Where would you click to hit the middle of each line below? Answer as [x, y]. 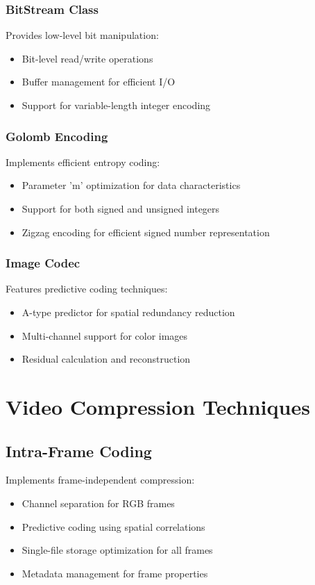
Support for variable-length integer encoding [116, 105]
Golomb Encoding [57, 136]
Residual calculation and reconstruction [106, 359]
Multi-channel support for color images [105, 335]
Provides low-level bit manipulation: [82, 35]
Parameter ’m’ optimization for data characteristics [131, 185]
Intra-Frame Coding [79, 451]
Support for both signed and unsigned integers [121, 208]
